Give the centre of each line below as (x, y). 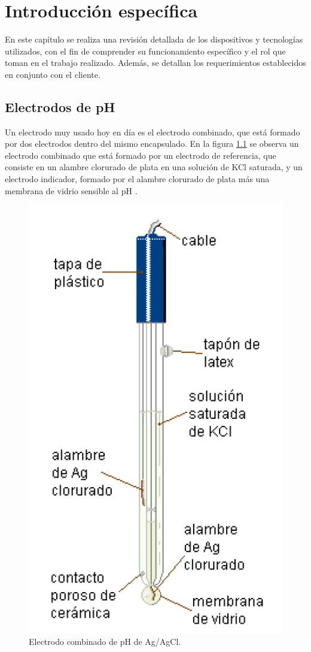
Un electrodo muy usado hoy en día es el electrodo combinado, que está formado (153, 132)
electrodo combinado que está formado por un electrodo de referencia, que (141, 155)
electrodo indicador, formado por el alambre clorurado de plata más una (137, 179)
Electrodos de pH (60, 106)
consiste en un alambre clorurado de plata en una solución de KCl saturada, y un (154, 167)
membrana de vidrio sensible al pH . (71, 190)
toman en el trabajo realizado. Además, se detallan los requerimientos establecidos (155, 63)
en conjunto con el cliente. (53, 74)
